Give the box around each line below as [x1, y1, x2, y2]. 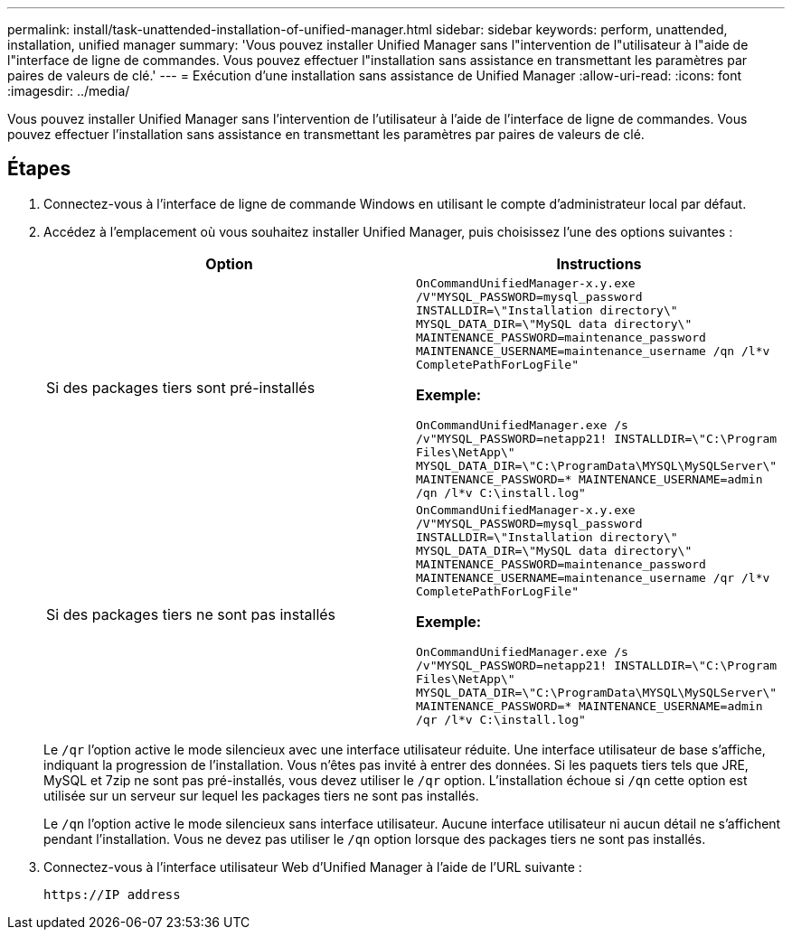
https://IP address [43, 886, 181, 902]
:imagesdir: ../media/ [7, 83, 130, 98]
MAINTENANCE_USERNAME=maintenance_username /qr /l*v [416, 570, 770, 585]
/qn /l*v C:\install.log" [416, 485, 586, 500]
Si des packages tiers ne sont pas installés [46, 605, 336, 624]
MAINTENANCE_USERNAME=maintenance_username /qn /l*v [416, 343, 770, 358]
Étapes [7, 157, 71, 181]
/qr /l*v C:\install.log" [416, 712, 586, 726]
